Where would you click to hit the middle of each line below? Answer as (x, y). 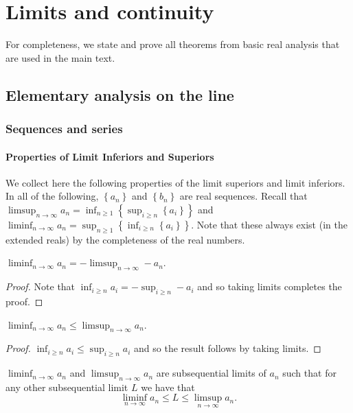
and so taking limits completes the (270, 286)
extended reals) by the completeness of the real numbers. (125, 239)
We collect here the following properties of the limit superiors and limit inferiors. (175, 182)
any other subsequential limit (67, 387)
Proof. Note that (41, 286)
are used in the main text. (60, 57)
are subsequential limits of (211, 373)
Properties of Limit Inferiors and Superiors (110, 156)
